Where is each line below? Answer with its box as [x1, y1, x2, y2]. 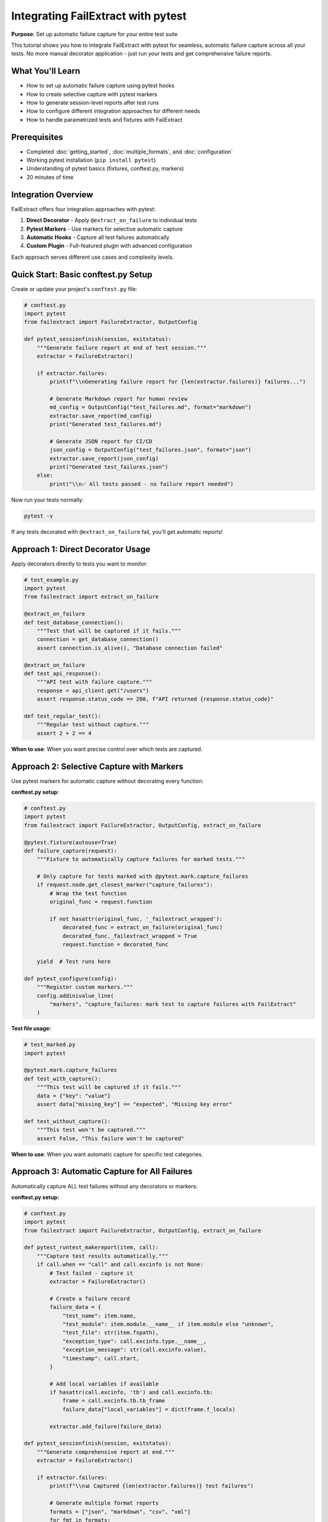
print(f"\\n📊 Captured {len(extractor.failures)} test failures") [49, 1482, 254, 1490]
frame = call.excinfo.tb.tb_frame [62, 1397, 165, 1405]
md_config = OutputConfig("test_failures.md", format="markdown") [49, 404, 252, 411]
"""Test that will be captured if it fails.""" [36, 628, 182, 634]
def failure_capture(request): [24, 847, 118, 854]
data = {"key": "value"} [36, 1092, 111, 1099]
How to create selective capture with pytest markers [26, 90, 158, 97]
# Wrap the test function [49, 889, 127, 897]
